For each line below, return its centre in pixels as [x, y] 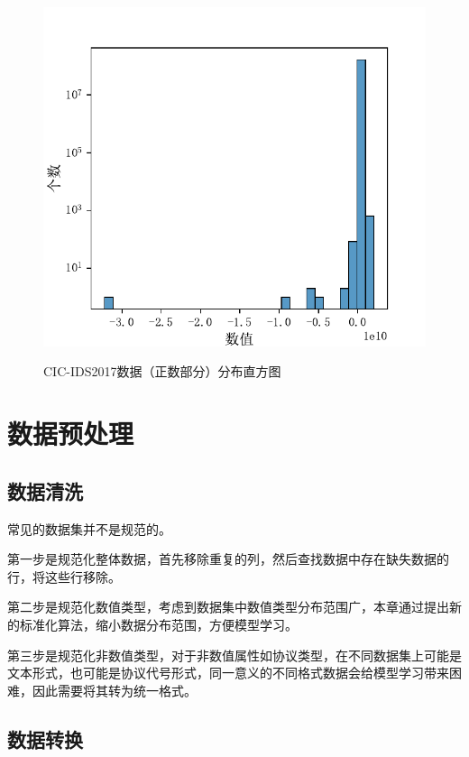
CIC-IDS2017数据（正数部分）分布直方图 [162, 371]
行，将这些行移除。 [64, 576]
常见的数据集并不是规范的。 [89, 528]
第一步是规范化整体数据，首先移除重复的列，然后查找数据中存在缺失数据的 [228, 559]
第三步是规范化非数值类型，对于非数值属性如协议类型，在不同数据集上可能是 [234, 655]
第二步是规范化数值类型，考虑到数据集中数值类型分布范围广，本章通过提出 [228, 607]
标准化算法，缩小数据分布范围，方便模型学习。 [158, 624]
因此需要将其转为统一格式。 [114, 690]
